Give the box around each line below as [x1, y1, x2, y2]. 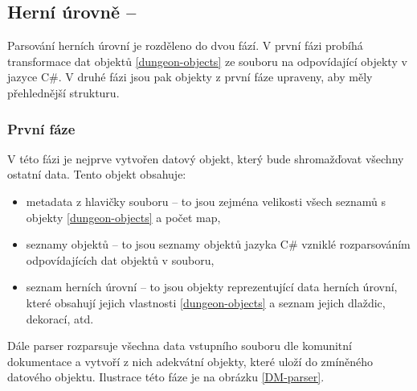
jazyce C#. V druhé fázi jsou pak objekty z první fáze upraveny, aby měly [7, 68, 373, 85]
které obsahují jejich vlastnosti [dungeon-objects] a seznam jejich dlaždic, [26, 294, 386, 311]
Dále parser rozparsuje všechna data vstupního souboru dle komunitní [7, 337, 352, 354]
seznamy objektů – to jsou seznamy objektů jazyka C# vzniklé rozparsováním [26, 236, 411, 253]
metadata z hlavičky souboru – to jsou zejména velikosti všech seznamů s [26, 192, 386, 209]
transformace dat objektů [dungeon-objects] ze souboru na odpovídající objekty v [7, 52, 407, 69]
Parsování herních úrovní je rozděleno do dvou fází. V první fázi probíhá [7, 37, 363, 54]
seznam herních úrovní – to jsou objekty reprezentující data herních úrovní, [26, 278, 398, 295]
